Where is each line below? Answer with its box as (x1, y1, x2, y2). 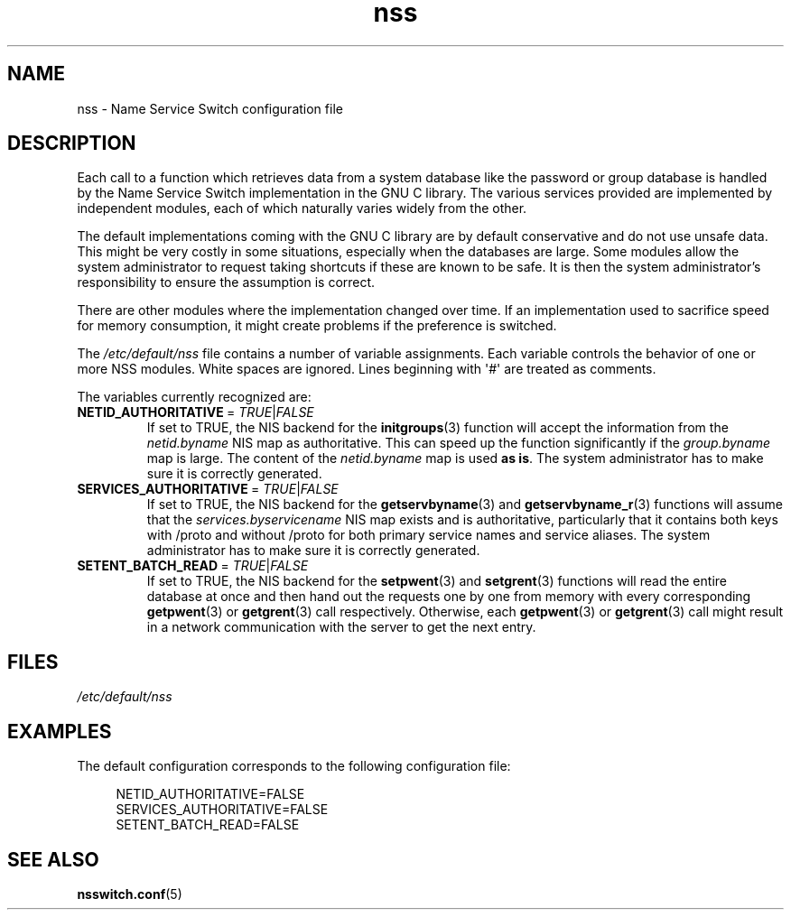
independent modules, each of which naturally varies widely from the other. (77, 200, 527, 217)
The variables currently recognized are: (77, 389, 312, 405)
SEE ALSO (7, 848, 99, 871)
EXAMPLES (7, 719, 112, 743)
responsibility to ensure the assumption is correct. (77, 274, 376, 291)
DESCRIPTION (7, 132, 136, 155)
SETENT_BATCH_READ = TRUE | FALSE (77, 558, 309, 574)
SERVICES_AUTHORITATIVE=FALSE (116, 801, 329, 818)
